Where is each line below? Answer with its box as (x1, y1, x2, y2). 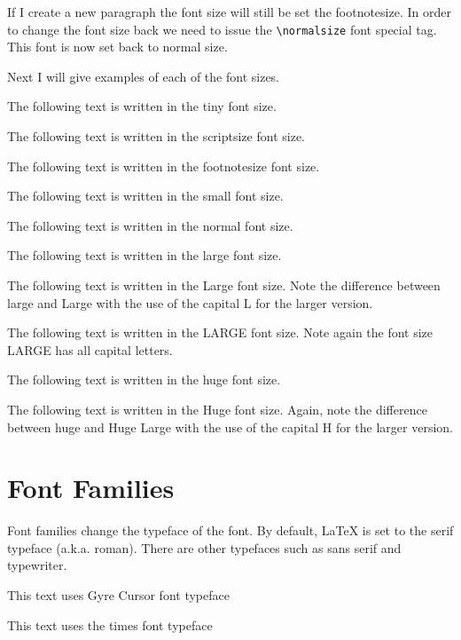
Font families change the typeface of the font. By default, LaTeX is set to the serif (7, 521, 454, 540)
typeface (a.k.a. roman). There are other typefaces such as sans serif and (7, 538, 402, 557)
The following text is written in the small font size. (7, 186, 284, 205)
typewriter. (7, 556, 67, 574)
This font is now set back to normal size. (7, 37, 228, 56)
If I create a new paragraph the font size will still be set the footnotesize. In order (7, 3, 451, 20)
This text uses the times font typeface (7, 615, 213, 634)
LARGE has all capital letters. (7, 340, 173, 359)
